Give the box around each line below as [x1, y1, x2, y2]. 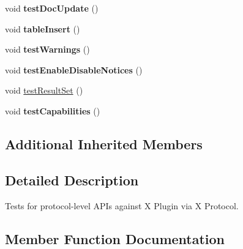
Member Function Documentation [5, 229, 225, 248]
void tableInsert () [5, 22, 80, 35]
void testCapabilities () [5, 104, 100, 117]
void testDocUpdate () [5, 2, 99, 14]
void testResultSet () [5, 84, 83, 97]
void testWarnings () [5, 43, 90, 56]
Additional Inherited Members [5, 134, 203, 153]
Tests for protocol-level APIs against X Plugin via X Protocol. [5, 199, 239, 212]
